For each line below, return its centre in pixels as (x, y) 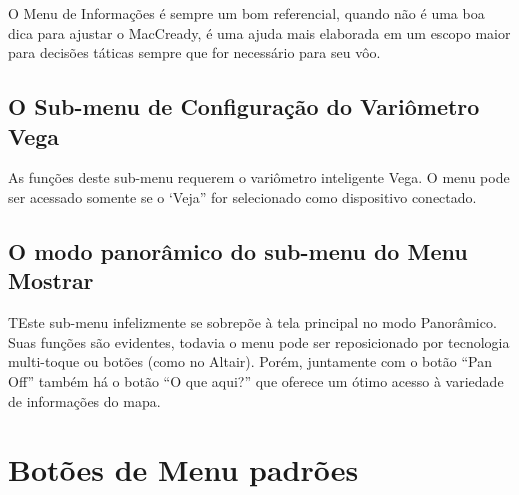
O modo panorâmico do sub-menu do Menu (238, 250)
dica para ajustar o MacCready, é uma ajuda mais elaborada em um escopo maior (259, 32)
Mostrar (51, 280)
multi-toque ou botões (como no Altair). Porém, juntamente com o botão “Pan (250, 361)
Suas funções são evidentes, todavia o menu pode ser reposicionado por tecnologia (259, 341)
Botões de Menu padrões (183, 469)
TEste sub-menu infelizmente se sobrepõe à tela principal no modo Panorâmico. (252, 322)
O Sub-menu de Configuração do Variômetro (244, 106)
